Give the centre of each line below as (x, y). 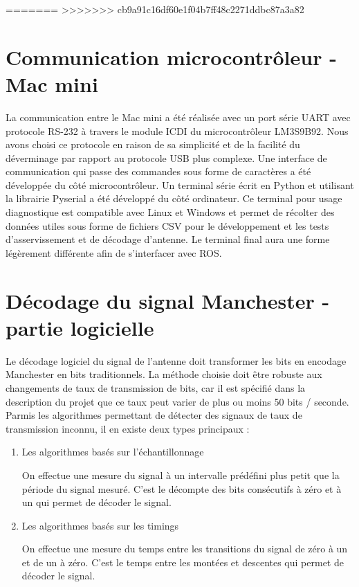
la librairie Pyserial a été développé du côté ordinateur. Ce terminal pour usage (174, 198)
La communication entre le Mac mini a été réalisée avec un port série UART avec (178, 117)
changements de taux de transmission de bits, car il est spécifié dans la (156, 387)
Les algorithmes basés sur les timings (100, 525)
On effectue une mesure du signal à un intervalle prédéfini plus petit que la (181, 475)
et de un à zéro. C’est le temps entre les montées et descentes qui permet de (183, 562)
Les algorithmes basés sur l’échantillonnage (113, 452)
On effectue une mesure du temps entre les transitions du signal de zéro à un (185, 549)
